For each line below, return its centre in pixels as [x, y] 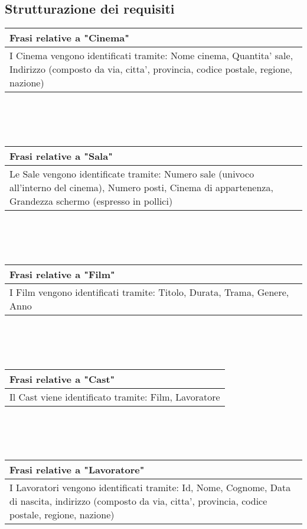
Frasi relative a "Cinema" [69, 38]
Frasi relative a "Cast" [62, 379]
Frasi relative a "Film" [62, 274]
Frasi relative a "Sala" [61, 156]
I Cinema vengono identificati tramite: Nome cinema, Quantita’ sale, [151, 56]
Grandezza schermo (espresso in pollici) [91, 201]
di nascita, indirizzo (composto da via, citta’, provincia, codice [138, 501]
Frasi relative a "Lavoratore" [77, 470]
